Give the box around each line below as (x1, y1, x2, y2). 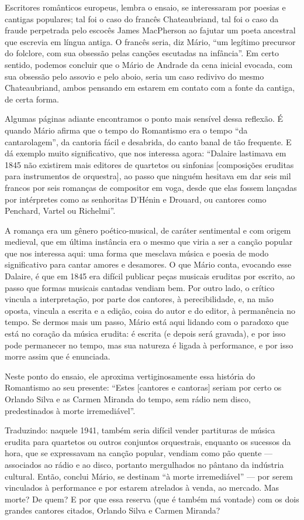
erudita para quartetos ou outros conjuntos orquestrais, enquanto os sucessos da (5, 435, 291, 447)
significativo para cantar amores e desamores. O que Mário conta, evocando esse (5, 258, 292, 271)
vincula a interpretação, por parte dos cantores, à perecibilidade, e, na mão (5, 293, 274, 305)
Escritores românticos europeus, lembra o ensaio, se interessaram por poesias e (5, 1, 286, 13)
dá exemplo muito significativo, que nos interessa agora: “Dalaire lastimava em (5, 147, 286, 159)
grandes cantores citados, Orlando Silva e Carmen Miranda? (5, 504, 220, 516)
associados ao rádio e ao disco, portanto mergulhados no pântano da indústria (5, 458, 284, 470)
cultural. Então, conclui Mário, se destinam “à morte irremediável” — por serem (5, 470, 293, 482)
